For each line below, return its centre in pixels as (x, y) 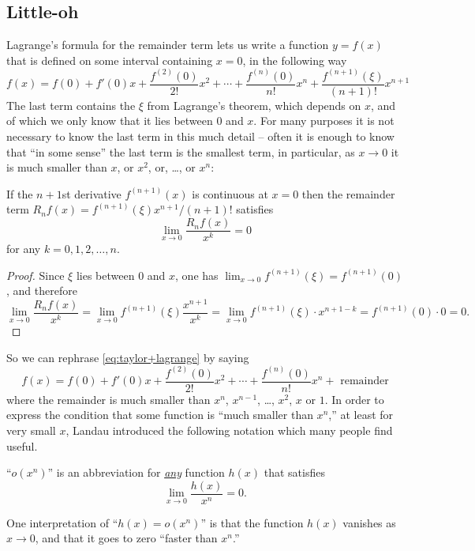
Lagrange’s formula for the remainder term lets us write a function (168, 45)
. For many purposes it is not (324, 121)
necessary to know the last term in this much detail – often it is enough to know (200, 136)
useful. (22, 445)
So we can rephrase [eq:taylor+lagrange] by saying (128, 357)
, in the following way (295, 60)
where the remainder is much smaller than (108, 399)
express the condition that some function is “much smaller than (160, 415)
